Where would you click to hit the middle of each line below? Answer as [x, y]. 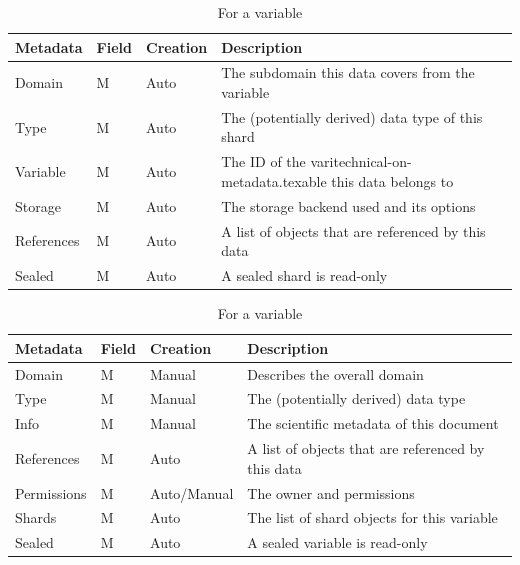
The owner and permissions [331, 492]
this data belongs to [392, 180]
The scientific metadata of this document [373, 423]
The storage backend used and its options [348, 205]
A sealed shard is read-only [304, 275]
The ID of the [263, 161]
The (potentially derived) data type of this [352, 116]
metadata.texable [274, 180]
